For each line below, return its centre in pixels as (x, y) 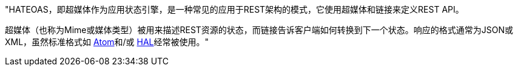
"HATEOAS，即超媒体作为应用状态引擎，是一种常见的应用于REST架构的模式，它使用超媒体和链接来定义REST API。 (234, 9)
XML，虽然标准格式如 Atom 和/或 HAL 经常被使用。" (107, 42)
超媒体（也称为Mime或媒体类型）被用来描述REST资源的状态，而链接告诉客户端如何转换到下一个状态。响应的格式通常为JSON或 (259, 30)
